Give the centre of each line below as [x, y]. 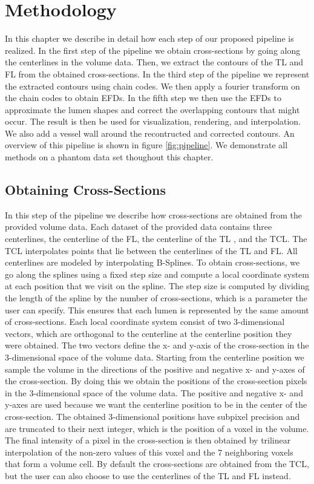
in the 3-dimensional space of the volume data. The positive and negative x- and [154, 392]
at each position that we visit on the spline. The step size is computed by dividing [157, 286]
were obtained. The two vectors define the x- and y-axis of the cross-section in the [157, 345]
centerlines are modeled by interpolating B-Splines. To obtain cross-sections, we [152, 262]
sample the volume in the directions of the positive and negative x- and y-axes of [155, 369]
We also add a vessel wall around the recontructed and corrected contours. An [150, 133]
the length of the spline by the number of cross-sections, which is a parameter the [156, 298]
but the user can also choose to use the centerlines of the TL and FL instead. [148, 475]
